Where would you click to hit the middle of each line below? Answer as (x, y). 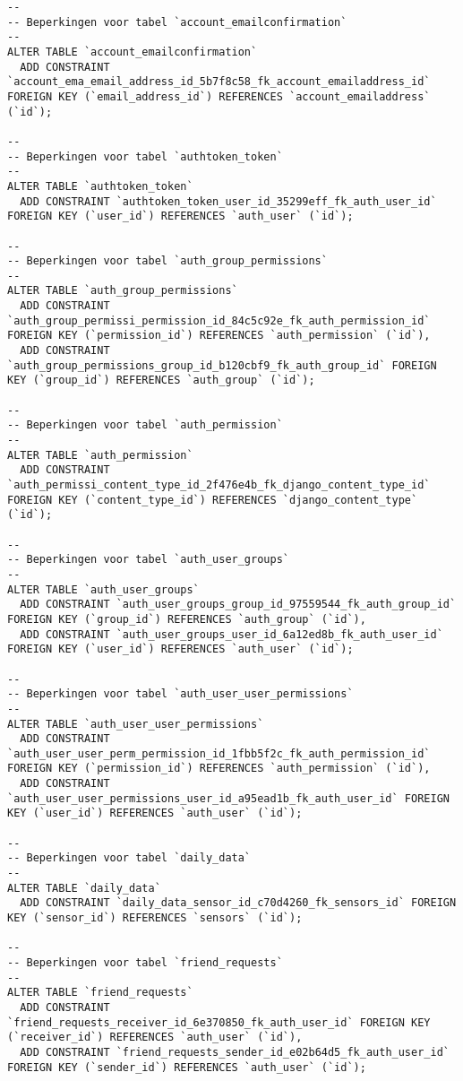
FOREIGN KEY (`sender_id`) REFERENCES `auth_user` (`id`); (187, 1067)
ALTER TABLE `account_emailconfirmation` (133, 52)
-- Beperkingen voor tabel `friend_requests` (145, 963)
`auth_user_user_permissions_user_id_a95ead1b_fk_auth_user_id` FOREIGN (228, 798)
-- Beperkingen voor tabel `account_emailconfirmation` (177, 22)
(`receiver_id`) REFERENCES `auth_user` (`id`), (155, 1038)
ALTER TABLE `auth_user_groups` (103, 589)
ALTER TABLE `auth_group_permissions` (123, 291)
